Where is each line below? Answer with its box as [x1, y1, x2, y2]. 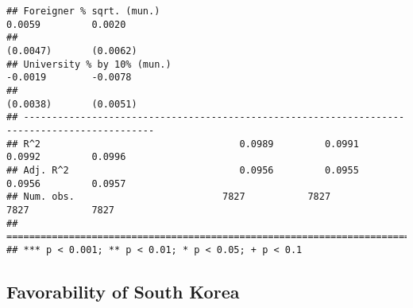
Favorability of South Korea [6, 279, 240, 303]
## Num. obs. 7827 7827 [6, 191, 331, 203]
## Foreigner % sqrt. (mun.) [6, 6, 160, 17]
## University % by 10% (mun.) [6, 58, 172, 70]
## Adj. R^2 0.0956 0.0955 [6, 164, 359, 176]
